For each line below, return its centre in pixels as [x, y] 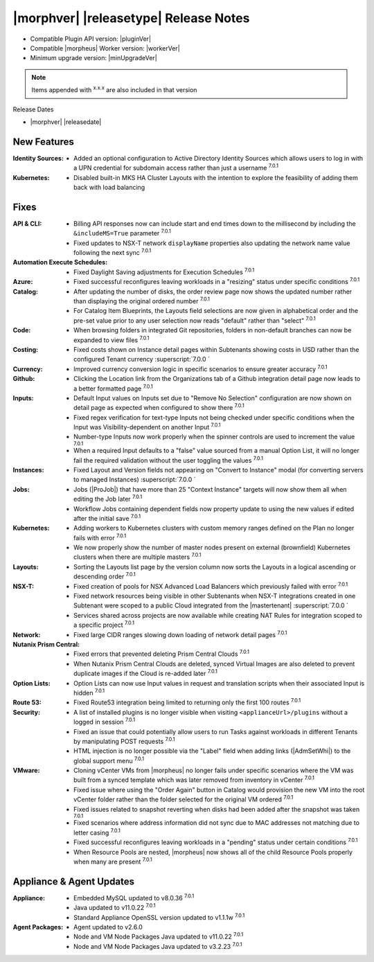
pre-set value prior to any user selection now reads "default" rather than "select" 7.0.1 [195, 320]
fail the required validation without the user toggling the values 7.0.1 [168, 459]
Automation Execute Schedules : [60, 262]
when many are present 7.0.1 [113, 861]
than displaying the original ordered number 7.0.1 [142, 300]
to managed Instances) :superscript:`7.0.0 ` [135, 480]
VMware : [26, 771]
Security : [27, 712]
